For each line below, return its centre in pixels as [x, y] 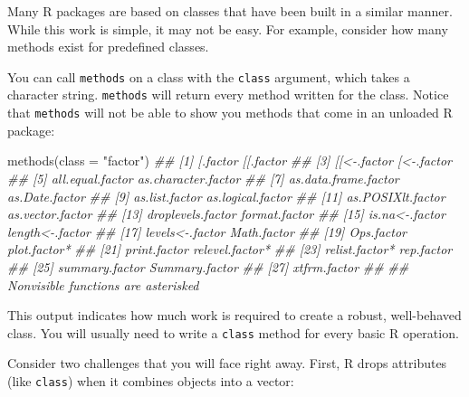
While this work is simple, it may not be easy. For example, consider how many [228, 28]
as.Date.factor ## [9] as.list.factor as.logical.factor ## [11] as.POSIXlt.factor [226, 196]
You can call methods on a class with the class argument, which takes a [209, 76]
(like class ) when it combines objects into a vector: [151, 380]
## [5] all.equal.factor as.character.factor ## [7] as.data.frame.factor [203, 178]
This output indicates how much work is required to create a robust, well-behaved [234, 315]
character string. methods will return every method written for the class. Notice [228, 95]
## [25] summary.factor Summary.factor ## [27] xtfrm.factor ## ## [208, 266]
